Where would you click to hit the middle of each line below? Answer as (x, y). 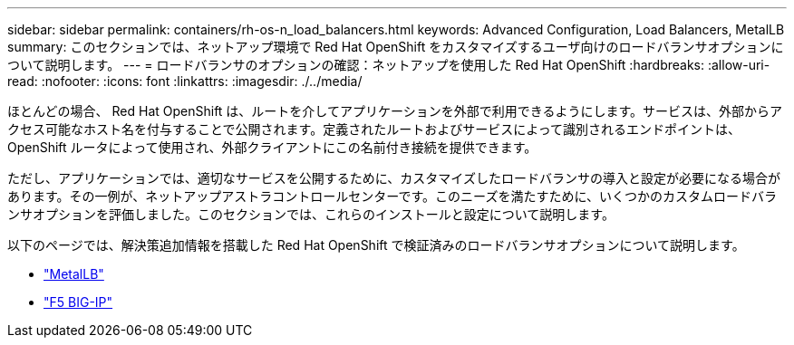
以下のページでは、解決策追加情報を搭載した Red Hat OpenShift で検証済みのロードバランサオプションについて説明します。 (376, 245)
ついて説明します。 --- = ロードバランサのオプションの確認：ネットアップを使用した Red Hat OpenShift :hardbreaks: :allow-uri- (389, 65)
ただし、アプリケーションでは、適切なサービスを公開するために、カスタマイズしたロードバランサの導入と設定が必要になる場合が (394, 178)
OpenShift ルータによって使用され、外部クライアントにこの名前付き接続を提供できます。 (272, 147)
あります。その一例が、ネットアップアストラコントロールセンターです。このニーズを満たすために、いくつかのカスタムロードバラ (392, 196)
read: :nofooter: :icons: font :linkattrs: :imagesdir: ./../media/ (185, 81)
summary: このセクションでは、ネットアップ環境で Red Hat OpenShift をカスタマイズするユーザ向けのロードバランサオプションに (396, 47)
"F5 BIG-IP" (78, 302)
